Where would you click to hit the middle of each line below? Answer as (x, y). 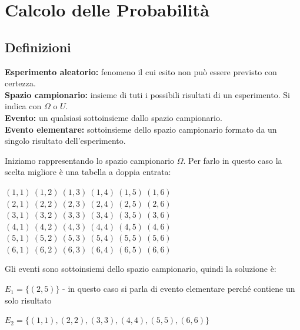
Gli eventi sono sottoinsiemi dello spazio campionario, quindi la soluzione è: (141, 269)
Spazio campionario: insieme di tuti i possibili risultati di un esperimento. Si (147, 94)
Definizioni (38, 47)
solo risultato (28, 300)
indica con (23, 106)
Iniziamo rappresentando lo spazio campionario (90, 160)
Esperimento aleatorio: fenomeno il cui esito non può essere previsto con (141, 71)
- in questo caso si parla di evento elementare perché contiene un (179, 289)
